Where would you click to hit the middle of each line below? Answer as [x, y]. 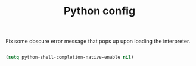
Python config [99, 11]
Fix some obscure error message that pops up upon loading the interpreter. [98, 41]
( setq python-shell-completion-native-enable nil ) [70, 58]
